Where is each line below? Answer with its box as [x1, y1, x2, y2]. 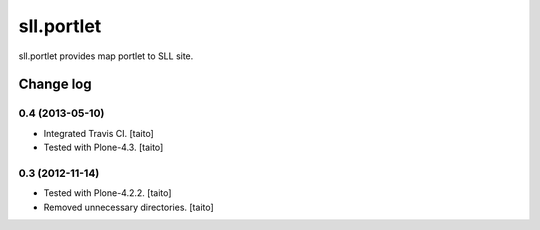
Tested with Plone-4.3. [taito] [43, 141, 164, 154]
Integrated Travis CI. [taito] [43, 127, 154, 139]
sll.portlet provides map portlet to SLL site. [18, 50, 194, 62]
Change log [18, 76, 92, 93]
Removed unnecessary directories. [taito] [43, 201, 214, 213]
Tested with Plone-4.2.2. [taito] [43, 187, 172, 199]
